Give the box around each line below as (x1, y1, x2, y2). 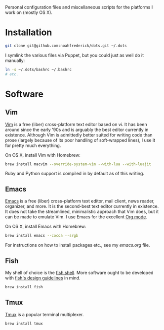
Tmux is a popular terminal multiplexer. (5, 311, 84, 317)
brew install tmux (5, 321, 43, 326)
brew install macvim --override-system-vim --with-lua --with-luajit (5, 161, 152, 167)
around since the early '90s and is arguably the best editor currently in (5, 127, 149, 132)
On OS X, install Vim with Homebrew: (5, 152, 81, 158)
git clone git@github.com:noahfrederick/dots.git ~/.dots (5, 43, 127, 48)
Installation (5, 27, 52, 38)
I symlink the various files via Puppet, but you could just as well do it (5, 52, 144, 58)
